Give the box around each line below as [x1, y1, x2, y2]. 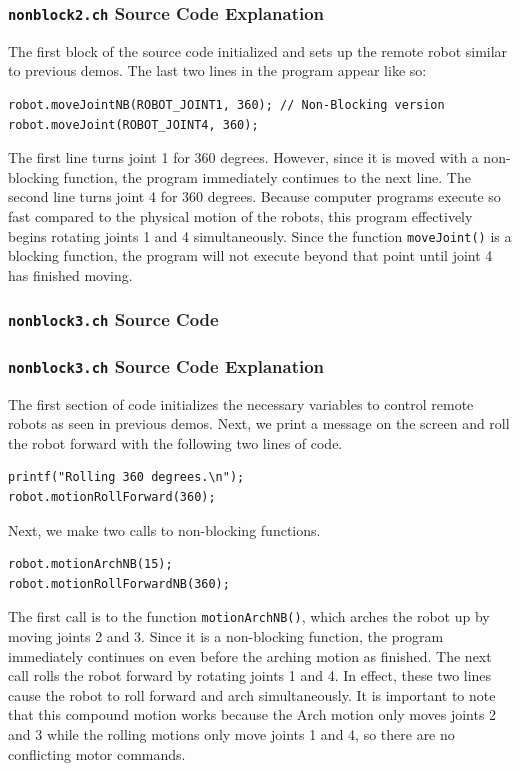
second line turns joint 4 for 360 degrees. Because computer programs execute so [8, 186, 501, 207]
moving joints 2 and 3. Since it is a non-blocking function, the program [8, 625, 444, 646]
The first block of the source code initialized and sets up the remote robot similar [8, 40, 508, 61]
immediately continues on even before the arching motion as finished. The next [8, 645, 492, 666]
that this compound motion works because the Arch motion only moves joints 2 [8, 704, 497, 725]
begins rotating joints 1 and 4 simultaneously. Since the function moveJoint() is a [8, 225, 512, 246]
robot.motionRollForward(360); [8, 489, 216, 504]
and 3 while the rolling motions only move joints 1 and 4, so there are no [8, 723, 455, 744]
